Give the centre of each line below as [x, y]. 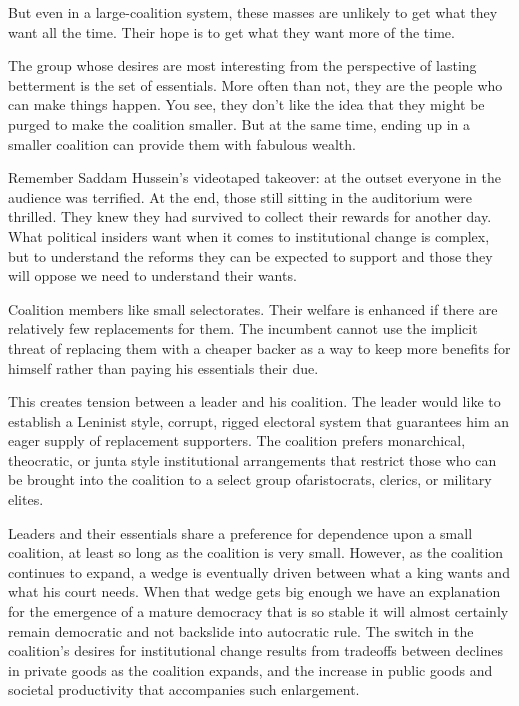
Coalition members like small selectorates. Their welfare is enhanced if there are [253, 308]
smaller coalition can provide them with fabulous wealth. [182, 143]
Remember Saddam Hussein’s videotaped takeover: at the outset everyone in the [254, 177]
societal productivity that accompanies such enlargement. [184, 689]
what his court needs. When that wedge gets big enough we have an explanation [254, 591]
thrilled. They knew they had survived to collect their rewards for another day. [250, 216]
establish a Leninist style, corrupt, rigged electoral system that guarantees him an [259, 420]
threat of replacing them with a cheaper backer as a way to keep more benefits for [259, 347]
